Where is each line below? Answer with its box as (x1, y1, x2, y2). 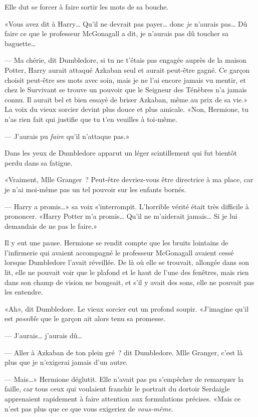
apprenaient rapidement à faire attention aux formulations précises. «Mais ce (5, 393, 241, 403)
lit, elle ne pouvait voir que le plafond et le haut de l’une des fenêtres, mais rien (5, 267, 249, 277)
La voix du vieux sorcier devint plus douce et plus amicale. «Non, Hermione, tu (5, 104, 249, 114)
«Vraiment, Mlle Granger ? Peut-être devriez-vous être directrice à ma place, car (5, 174, 253, 185)
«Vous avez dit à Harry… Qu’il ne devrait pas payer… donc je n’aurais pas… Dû (5, 18, 247, 29)
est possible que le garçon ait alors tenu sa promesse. (5, 313, 165, 324)
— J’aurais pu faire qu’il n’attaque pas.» (5, 130, 130, 141)
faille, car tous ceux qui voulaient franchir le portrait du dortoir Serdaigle (5, 383, 230, 394)
